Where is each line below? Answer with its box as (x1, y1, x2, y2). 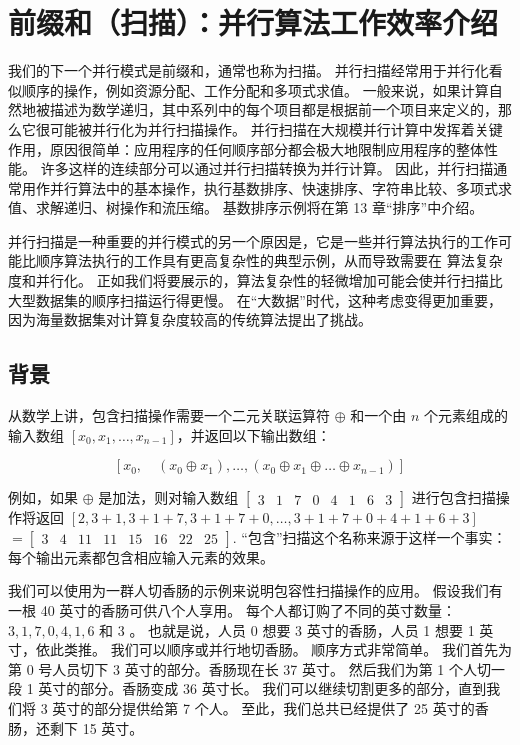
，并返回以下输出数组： (176, 424, 331, 445)
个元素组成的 (423, 405, 508, 426)
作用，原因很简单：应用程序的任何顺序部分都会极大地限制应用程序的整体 (8, 138, 484, 159)
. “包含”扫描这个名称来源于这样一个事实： (232, 526, 507, 547)
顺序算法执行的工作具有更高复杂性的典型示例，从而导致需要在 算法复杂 (35, 250, 503, 271)
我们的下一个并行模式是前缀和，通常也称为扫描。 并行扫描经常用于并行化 (8, 60, 489, 81)
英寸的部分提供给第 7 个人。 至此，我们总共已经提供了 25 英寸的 (52, 697, 475, 718)
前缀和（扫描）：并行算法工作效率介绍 (8, 2, 499, 43)
